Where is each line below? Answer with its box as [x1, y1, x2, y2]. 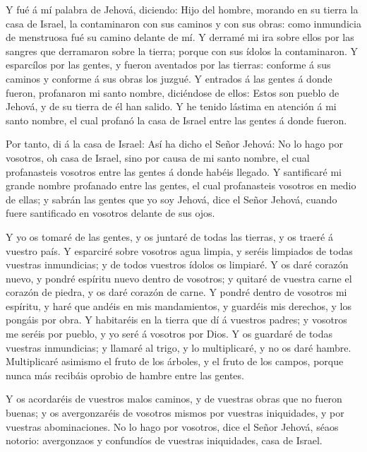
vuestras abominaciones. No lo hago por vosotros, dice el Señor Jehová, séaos [6, 419, 339, 434]
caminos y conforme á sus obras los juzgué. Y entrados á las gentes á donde [6, 71, 332, 85]
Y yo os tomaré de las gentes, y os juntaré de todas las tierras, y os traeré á [6, 229, 333, 244]
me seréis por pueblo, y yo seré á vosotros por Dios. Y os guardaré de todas [6, 326, 333, 341]
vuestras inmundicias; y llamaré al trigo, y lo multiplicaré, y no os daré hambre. [6, 340, 351, 355]
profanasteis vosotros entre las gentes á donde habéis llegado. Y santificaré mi [6, 164, 342, 179]
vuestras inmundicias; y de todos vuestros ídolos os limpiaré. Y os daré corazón [6, 257, 349, 272]
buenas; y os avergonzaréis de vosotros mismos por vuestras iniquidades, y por [6, 405, 344, 420]
